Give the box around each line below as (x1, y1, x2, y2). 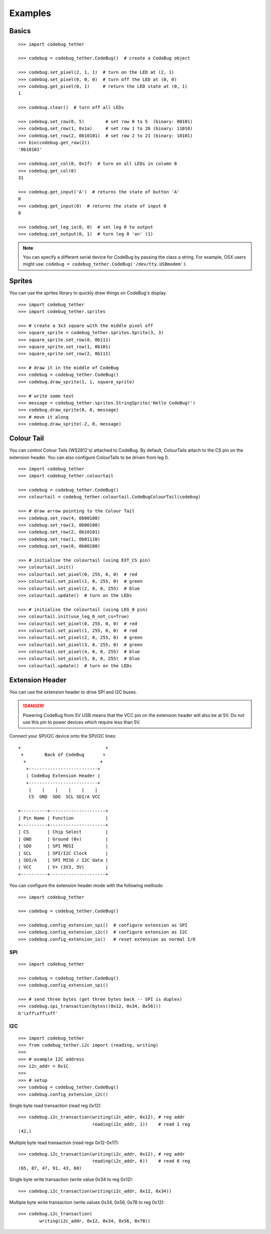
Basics (9, 27, 31, 35)
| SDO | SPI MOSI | (18, 843, 108, 849)
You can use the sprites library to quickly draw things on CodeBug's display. (9, 290, 167, 296)
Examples (9, 8, 51, 19)
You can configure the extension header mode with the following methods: (9, 882, 164, 889)
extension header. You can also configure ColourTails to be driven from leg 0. (9, 454, 169, 460)
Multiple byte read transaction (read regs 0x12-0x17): (9, 1140, 119, 1146)
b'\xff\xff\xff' (18, 1010, 58, 1016)
